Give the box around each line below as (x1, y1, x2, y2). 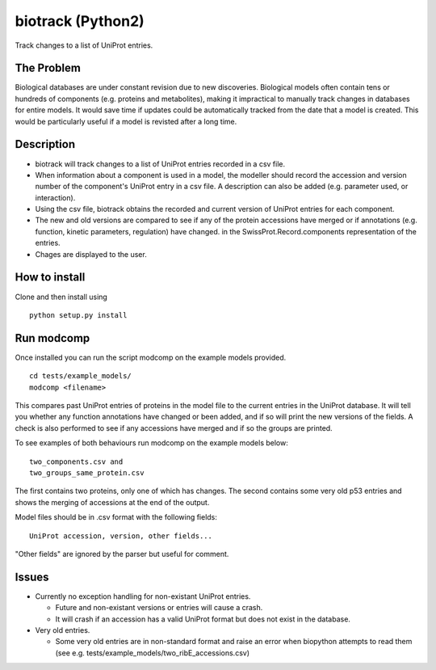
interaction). (35, 192, 76, 202)
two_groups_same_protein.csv (29, 468, 145, 477)
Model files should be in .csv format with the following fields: (15, 512, 218, 522)
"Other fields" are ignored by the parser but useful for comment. (15, 549, 229, 558)
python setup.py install (29, 310, 128, 319)
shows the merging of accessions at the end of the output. (15, 497, 210, 507)
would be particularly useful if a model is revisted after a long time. (15, 116, 237, 126)
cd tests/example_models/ (29, 372, 132, 381)
